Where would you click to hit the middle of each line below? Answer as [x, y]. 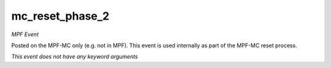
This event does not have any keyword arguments [74, 57]
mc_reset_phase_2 [60, 16]
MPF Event [25, 34]
